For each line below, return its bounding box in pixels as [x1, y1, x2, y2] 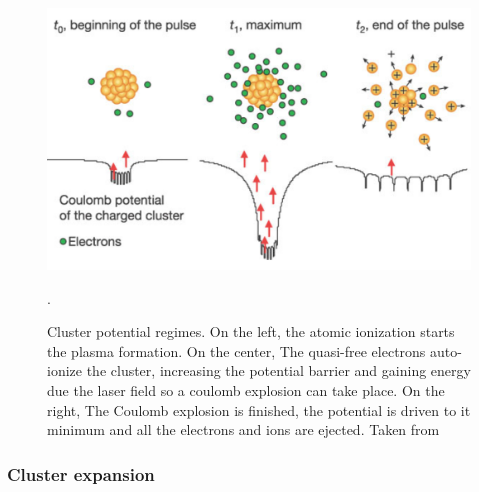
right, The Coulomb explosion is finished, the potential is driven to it [47, 399, 471, 420]
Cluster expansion [7, 461, 155, 486]
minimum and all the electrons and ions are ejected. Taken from [47, 419, 440, 440]
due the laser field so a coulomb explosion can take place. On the [47, 380, 445, 401]
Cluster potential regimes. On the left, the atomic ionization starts [47, 321, 455, 342]
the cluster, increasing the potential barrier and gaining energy [86, 360, 471, 381]
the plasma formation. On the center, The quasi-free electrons [47, 340, 426, 361]
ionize [47, 360, 82, 381]
